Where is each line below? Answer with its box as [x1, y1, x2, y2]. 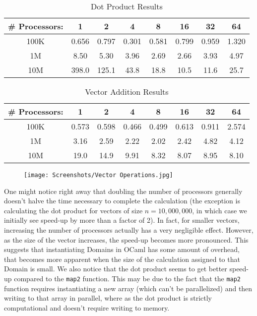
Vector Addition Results [85, 86, 169, 97]
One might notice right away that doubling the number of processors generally [4, 186, 243, 196]
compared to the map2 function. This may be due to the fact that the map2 [14, 273, 241, 283]
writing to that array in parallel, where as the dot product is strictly [4, 293, 212, 303]
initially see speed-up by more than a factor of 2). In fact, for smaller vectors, [4, 215, 240, 225]
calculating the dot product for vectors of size [4, 205, 143, 215]
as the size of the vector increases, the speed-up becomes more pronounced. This [4, 234, 249, 245]
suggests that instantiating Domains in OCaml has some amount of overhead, [4, 244, 240, 254]
